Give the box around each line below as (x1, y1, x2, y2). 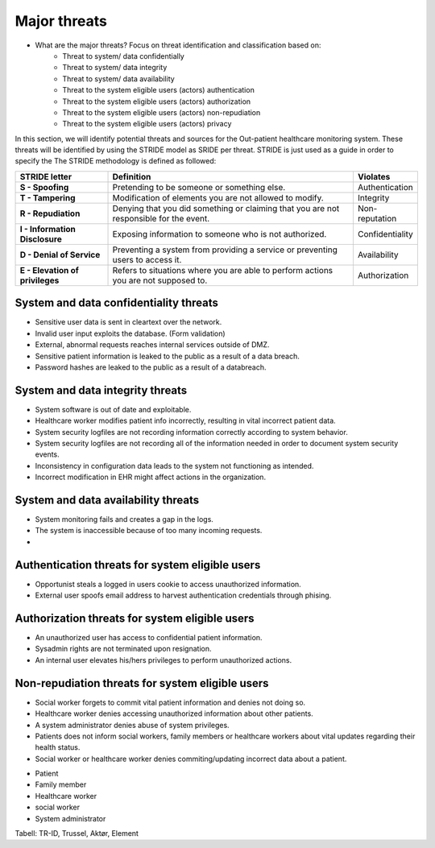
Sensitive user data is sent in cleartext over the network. (35, 317, 222, 327)
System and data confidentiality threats (14, 296, 219, 310)
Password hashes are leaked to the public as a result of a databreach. (35, 362, 267, 372)
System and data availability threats (14, 493, 200, 507)
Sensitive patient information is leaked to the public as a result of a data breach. (35, 351, 300, 361)
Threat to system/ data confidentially (62, 51, 184, 60)
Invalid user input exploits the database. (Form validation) (35, 329, 226, 338)
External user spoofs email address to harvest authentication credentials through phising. (35, 590, 332, 600)
